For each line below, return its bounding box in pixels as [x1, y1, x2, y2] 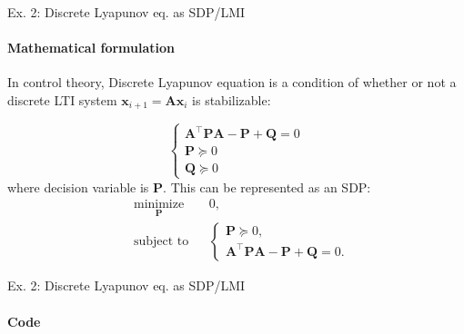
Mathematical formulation [7, 38, 175, 57]
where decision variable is [7, 177, 149, 196]
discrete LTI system [7, 90, 117, 109]
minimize [133, 198, 185, 211]
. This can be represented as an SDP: [163, 177, 371, 196]
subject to [133, 235, 189, 249]
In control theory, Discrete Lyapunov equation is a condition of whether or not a [7, 73, 457, 92]
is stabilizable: [192, 90, 271, 109]
